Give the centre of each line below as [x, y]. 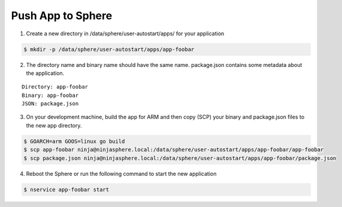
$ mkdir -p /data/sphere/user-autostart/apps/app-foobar [109, 49]
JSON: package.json [50, 104]
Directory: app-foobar [55, 87]
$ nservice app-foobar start [66, 189]
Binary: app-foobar [50, 95]
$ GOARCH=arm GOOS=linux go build [74, 141]
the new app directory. [54, 125]
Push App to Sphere [62, 16]
